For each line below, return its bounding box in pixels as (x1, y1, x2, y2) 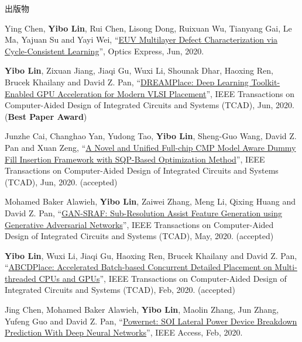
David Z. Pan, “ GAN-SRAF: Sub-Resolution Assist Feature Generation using (5, 206, 282, 219)
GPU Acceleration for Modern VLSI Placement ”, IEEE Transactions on (36, 87, 294, 99)
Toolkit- (251, 75, 280, 88)
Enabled (5, 87, 34, 99)
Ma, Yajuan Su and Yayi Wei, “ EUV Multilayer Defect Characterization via (5, 33, 278, 46)
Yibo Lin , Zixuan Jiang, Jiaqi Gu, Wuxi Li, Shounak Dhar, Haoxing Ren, (5, 64, 273, 77)
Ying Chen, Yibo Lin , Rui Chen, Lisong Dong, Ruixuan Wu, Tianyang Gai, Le (5, 22, 292, 34)
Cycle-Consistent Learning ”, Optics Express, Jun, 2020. (5, 44, 204, 57)
